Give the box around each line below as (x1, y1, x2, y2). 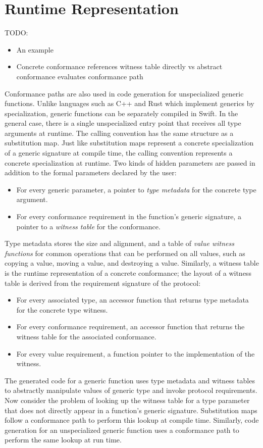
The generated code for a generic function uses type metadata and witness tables (5, 375, 255, 385)
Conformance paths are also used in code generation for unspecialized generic (5, 88, 244, 98)
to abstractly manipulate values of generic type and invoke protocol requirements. (5, 385, 257, 395)
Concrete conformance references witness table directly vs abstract (16, 61, 223, 72)
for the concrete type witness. (16, 304, 108, 315)
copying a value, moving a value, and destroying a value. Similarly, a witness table (5, 258, 259, 268)
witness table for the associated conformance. (16, 331, 156, 341)
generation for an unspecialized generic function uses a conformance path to (5, 424, 239, 435)
